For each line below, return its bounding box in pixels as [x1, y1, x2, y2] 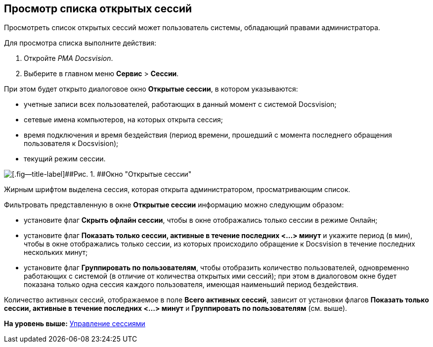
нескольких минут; [24, 248, 88, 257]
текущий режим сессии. [24, 154, 106, 163]
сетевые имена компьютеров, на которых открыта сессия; [24, 115, 223, 124]
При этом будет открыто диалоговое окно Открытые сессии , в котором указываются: [4, 85, 298, 94]
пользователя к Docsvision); [24, 139, 119, 148]
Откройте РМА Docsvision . [24, 54, 113, 63]
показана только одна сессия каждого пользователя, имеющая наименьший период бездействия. [24, 280, 358, 289]
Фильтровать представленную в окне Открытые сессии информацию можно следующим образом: [4, 200, 344, 209]
